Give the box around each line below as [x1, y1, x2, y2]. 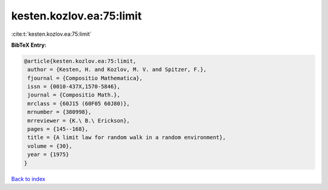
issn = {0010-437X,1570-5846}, [27, 83, 121, 90]
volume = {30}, [27, 143, 73, 149]
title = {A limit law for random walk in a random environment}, [27, 134, 226, 141]
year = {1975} [27, 151, 69, 158]
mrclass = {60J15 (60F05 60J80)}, [27, 100, 130, 107]
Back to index [11, 175, 46, 182]
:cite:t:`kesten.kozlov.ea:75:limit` [11, 30, 92, 38]
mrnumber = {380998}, [27, 109, 92, 115]
